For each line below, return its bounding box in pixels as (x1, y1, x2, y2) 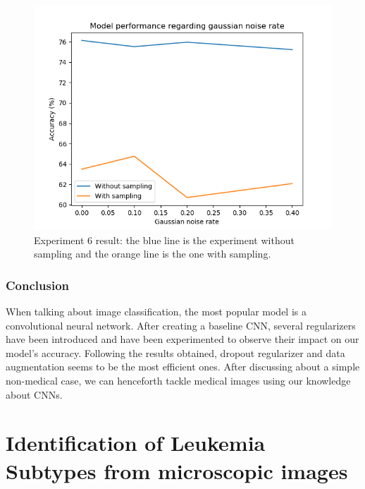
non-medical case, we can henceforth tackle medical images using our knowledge (6, 373, 351, 387)
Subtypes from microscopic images (6, 456, 348, 485)
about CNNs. (6, 387, 63, 402)
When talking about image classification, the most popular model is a (6, 304, 307, 318)
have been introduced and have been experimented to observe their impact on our (6, 332, 359, 346)
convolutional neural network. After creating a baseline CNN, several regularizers (6, 318, 356, 332)
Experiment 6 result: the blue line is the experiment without (34, 232, 295, 247)
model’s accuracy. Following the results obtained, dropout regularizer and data (6, 345, 345, 360)
